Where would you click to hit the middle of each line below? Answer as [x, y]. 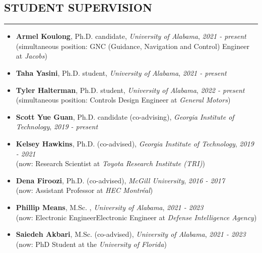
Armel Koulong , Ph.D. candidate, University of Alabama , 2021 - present [131, 36]
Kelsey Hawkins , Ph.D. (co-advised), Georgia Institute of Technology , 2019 [135, 143]
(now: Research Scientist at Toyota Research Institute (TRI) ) [110, 163]
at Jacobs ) [31, 56]
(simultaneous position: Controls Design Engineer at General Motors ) [123, 100]
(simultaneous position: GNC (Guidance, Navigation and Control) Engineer [133, 46]
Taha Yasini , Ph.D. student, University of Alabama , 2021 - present [121, 72]
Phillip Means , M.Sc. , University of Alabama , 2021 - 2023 [110, 207]
